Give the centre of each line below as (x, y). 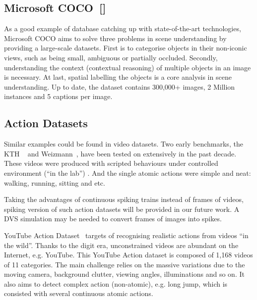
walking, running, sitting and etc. (55, 182)
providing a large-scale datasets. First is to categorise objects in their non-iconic (126, 48)
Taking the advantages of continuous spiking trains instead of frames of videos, (124, 199)
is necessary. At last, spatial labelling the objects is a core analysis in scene (118, 77)
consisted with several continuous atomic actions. (79, 293)
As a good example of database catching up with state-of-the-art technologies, (123, 28)
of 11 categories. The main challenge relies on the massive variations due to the (125, 264)
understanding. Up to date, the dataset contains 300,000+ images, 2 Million (120, 86)
